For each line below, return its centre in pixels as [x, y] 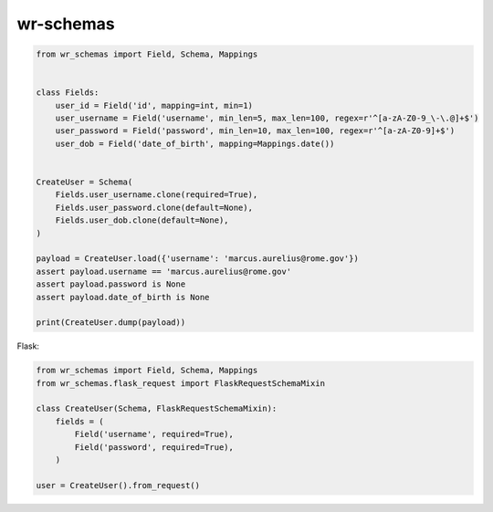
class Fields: [68, 93]
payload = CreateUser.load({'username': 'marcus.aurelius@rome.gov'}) [198, 259]
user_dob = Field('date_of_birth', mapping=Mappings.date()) [195, 143]
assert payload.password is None [111, 284]
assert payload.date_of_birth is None [123, 297]
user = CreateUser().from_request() [118, 485]
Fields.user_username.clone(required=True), [157, 195]
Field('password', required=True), [154, 447]
